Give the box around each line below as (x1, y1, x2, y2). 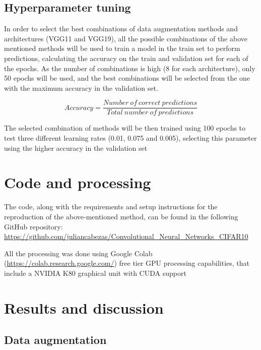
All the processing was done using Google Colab (4, 248, 153, 258)
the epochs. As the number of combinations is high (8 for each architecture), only (4, 63, 255, 73)
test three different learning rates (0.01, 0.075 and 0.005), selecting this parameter (4, 133, 257, 143)
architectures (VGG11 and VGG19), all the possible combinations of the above (4, 33, 247, 43)
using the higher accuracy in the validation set (4, 142, 148, 153)
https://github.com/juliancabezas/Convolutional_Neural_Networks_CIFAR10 (4, 231, 248, 242)
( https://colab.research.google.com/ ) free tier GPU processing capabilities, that (4, 258, 249, 268)
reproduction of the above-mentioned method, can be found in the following (4, 211, 238, 221)
